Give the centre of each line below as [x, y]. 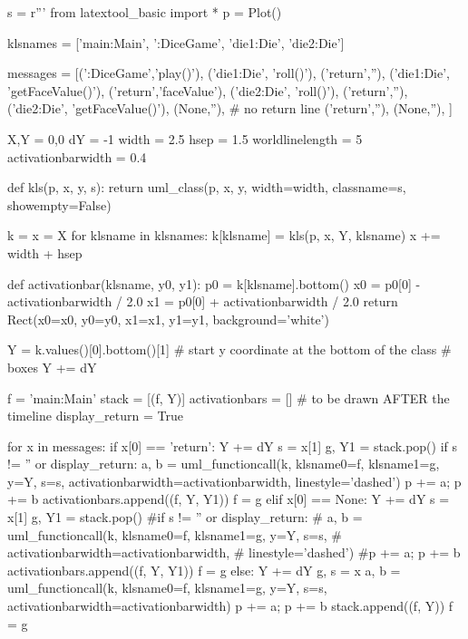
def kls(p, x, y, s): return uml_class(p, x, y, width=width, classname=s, [207, 187]
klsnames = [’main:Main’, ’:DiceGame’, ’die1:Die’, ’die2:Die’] [176, 42]
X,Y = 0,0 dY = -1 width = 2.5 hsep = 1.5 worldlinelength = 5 [185, 138]
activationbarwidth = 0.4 [77, 156]
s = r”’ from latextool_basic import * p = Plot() [145, 12]
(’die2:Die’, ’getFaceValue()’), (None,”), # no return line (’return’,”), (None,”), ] [230, 108]
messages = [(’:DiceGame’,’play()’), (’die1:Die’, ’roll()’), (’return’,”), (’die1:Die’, [229, 73]
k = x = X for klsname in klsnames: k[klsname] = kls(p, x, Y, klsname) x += [224, 235]
